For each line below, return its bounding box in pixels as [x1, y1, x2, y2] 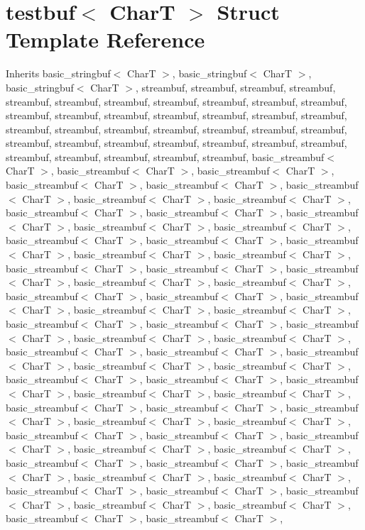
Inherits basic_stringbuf [6, 66, 111, 81]
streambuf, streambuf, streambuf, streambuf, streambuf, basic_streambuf [6, 149, 325, 164]
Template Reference [6, 25, 205, 54]
